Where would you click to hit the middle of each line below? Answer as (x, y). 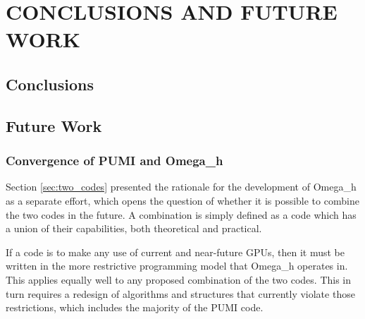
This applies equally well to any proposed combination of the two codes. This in (179, 279)
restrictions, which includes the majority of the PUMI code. (135, 307)
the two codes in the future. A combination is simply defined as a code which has (181, 214)
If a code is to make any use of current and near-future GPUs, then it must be (175, 252)
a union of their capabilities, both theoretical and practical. (134, 228)
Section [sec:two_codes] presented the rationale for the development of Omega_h (181, 187)
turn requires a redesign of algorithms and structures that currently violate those (180, 293)
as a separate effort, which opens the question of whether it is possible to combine (182, 200)
